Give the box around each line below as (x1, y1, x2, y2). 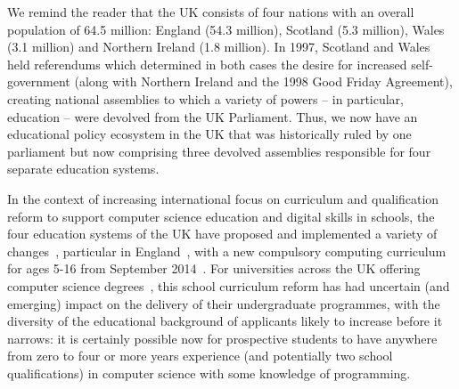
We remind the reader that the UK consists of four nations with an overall (7, 3, 414, 20)
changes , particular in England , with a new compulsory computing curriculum (7, 241, 447, 260)
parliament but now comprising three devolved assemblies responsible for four (7, 142, 431, 160)
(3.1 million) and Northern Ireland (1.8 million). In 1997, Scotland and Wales (7, 37, 430, 56)
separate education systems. (7, 159, 160, 178)
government (7, 72, 70, 91)
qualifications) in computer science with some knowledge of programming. (7, 363, 411, 382)
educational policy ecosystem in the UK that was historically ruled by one (7, 125, 412, 143)
